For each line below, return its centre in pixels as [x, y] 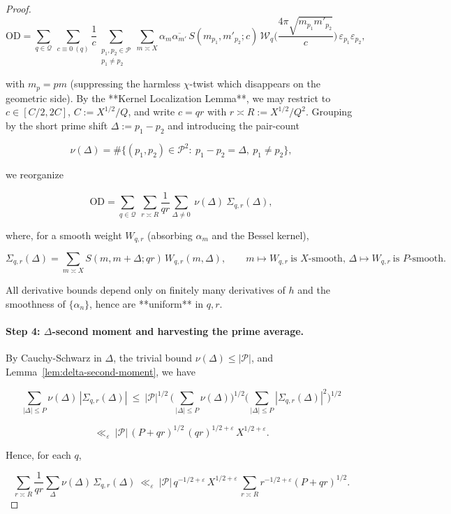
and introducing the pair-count [234, 125]
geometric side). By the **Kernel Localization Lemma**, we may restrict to [168, 98]
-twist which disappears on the [255, 84]
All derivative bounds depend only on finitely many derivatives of [146, 290]
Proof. [19, 8]
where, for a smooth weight [64, 235]
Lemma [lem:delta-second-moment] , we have [101, 371]
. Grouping [329, 112]
